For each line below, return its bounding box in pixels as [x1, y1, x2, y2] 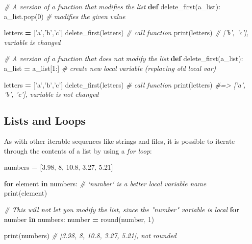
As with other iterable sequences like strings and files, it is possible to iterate [4, 135, 235, 146]
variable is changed [4, 37, 61, 47]
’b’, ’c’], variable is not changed [4, 89, 99, 99]
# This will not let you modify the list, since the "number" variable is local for [4, 204, 240, 214]
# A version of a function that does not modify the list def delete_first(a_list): [4, 53, 243, 64]
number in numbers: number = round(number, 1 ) [4, 214, 154, 224]
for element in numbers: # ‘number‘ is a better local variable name [4, 178, 206, 188]
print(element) [4, 188, 47, 198]
